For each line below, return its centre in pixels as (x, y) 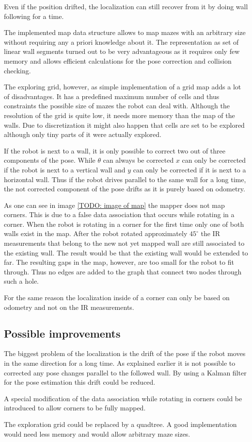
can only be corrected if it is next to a (189, 169)
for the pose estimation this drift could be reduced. (80, 382)
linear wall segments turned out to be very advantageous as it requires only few (122, 51)
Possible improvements (62, 333)
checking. (17, 70)
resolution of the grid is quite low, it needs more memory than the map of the (119, 115)
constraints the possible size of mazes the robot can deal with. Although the (117, 106)
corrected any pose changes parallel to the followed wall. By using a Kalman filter (125, 372)
